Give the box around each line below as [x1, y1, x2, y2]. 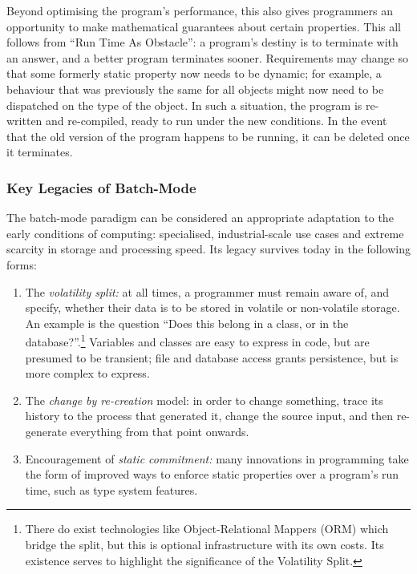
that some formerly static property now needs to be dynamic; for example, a [6, 65, 382, 82]
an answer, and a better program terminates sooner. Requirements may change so [6, 49, 408, 66]
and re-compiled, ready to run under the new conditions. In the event [46, 112, 387, 129]
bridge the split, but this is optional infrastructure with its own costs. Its [25, 536, 384, 552]
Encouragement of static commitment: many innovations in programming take [25, 450, 409, 467]
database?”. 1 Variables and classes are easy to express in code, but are [25, 331, 370, 350]
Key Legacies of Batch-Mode [6, 177, 196, 197]
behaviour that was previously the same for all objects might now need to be [6, 80, 384, 97]
